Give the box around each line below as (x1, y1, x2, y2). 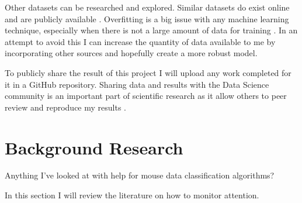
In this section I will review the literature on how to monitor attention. (5, 189, 259, 201)
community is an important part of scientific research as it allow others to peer (5, 90, 287, 102)
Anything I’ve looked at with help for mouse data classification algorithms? (5, 169, 275, 181)
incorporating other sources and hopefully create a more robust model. (5, 47, 258, 59)
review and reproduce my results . (5, 101, 126, 113)
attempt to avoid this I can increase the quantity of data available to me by (5, 35, 276, 47)
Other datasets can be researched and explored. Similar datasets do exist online (5, 1, 290, 13)
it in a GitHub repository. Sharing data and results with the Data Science (5, 78, 269, 90)
